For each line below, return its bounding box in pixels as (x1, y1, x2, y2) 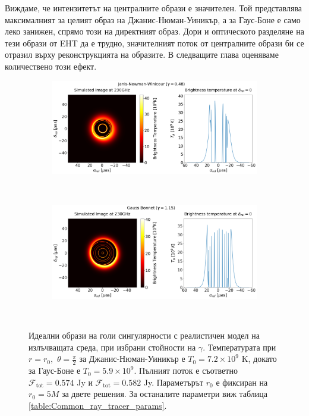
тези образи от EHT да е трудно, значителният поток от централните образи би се (5, 36, 304, 49)
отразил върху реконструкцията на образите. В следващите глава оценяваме (5, 48, 279, 61)
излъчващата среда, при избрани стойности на (29, 340, 196, 353)
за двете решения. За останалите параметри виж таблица (61, 387, 267, 400)
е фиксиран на (216, 376, 268, 388)
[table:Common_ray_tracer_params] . (29, 399, 167, 411)
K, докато (241, 352, 277, 365)
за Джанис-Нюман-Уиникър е (79, 352, 185, 365)
